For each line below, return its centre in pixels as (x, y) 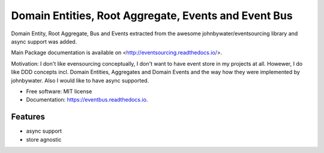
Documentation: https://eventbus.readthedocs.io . (87, 100)
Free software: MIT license (59, 91)
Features (28, 117)
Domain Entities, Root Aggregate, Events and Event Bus (152, 16)
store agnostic (44, 139)
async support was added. (44, 41)
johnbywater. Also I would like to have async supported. (80, 80)
